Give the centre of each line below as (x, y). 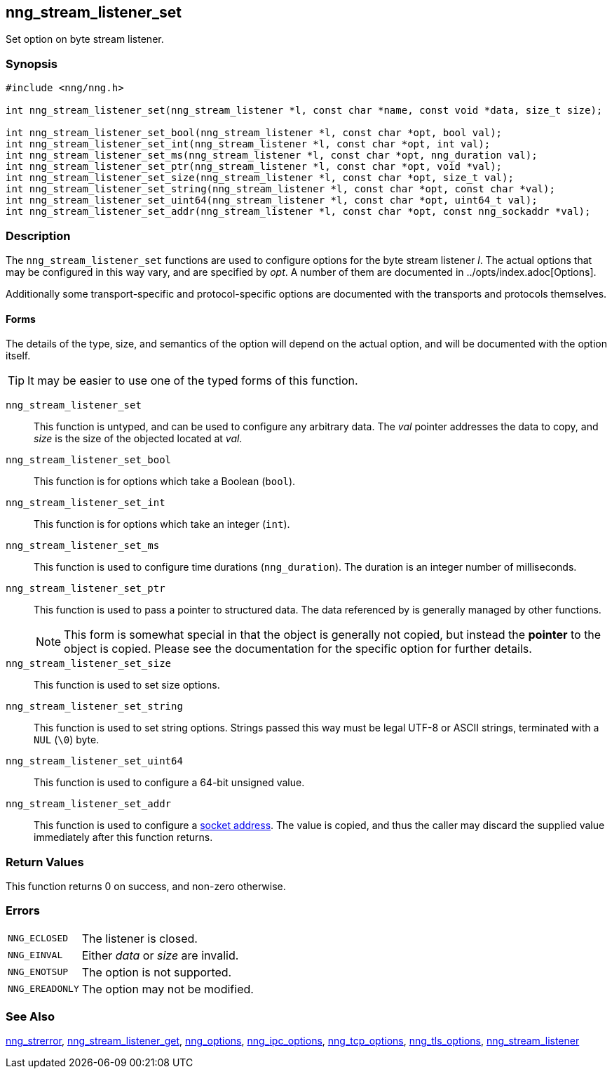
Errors (23, 911)
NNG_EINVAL (35, 955)
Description (38, 236)
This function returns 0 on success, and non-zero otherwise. (146, 886)
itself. (18, 356)
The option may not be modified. (168, 989)
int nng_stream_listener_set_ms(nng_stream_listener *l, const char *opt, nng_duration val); (272, 155)
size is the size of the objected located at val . (138, 439)
